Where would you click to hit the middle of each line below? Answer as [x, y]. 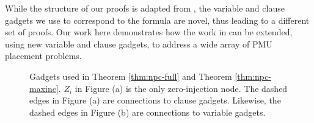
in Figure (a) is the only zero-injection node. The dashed [181, 88]
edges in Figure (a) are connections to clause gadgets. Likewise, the [155, 100]
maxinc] [44, 88]
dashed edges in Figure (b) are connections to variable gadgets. [148, 112]
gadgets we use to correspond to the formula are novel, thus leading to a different [157, 20]
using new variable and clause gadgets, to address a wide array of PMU [139, 44]
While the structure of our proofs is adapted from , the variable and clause [145, 8]
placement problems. [43, 56]
